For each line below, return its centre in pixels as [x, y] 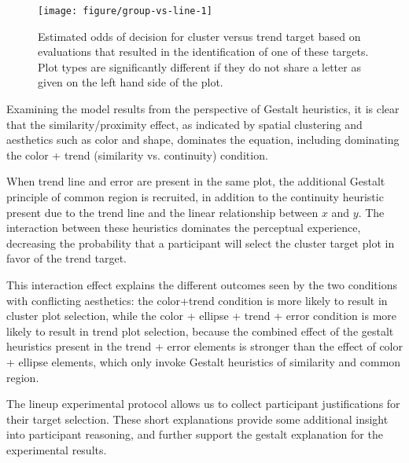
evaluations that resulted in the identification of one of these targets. [203, 51]
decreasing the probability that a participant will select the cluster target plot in [201, 243]
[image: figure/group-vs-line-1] [125, 11]
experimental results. [57, 449]
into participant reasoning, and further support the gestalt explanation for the [195, 434]
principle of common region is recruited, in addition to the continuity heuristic [195, 197]
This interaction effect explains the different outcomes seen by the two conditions [202, 284]
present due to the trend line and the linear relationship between [162, 212]
